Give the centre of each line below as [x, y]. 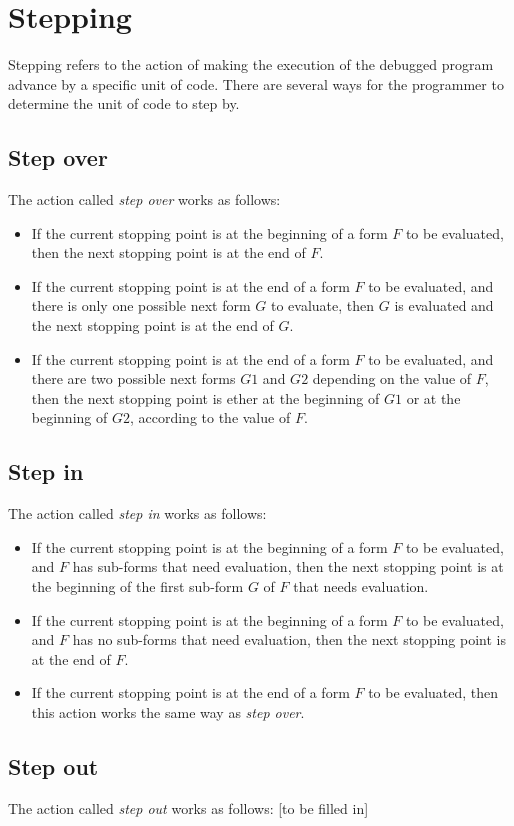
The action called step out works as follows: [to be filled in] [188, 807]
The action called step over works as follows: [144, 199]
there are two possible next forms [133, 378]
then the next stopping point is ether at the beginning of [205, 397]
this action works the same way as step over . [168, 712]
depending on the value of [392, 378]
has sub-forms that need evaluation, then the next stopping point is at [288, 566]
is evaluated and [444, 305]
